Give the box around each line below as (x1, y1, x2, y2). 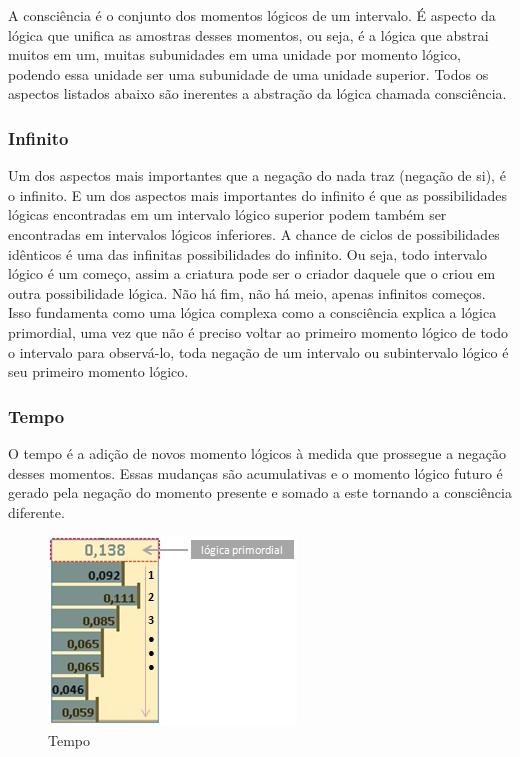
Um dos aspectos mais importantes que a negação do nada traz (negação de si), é (8, 165, 506, 186)
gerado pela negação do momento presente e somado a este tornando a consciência (8, 482, 512, 503)
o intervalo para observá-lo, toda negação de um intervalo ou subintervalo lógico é (8, 341, 509, 362)
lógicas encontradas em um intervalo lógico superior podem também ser (8, 204, 447, 225)
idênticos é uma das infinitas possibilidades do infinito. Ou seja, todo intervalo (8, 243, 487, 264)
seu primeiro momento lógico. (8, 361, 189, 382)
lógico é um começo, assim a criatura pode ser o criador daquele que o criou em (8, 263, 496, 284)
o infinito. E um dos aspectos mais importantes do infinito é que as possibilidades (8, 184, 508, 205)
